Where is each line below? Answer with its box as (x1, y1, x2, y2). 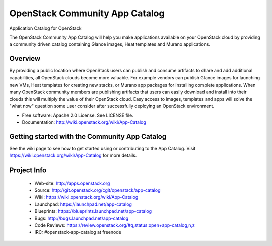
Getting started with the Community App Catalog (9, 132, 167, 141)
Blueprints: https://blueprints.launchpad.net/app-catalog (34, 208, 152, 214)
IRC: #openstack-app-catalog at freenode (34, 229, 122, 235)
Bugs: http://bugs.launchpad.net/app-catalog (34, 215, 129, 221)
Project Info (9, 166, 47, 175)
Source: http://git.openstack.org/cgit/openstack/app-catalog (34, 187, 161, 193)
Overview (9, 54, 41, 63)
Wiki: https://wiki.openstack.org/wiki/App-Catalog (34, 194, 139, 200)
